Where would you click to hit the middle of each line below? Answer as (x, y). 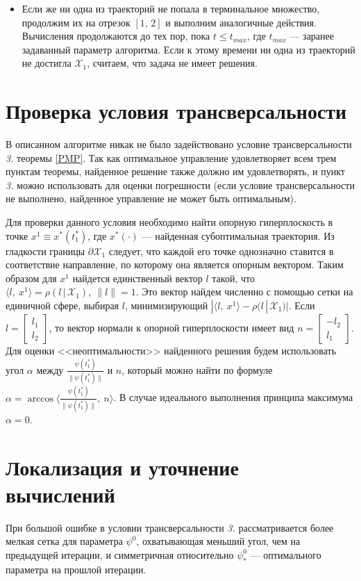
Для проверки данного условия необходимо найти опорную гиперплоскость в (169, 222)
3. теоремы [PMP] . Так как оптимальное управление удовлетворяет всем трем (171, 157)
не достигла (47, 63)
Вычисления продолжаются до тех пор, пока (116, 36)
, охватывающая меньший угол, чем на (218, 541)
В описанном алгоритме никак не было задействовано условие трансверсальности (179, 144)
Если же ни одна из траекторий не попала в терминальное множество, (171, 8)
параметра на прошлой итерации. (76, 569)
